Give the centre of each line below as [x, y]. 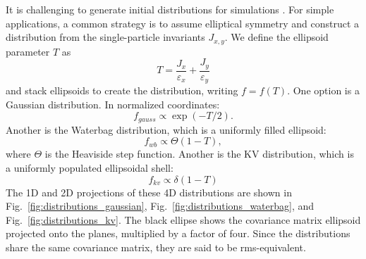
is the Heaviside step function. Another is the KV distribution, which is [199, 154]
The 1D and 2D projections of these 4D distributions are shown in [149, 192]
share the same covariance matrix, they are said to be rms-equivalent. [156, 247]
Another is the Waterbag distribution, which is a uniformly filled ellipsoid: [166, 129]
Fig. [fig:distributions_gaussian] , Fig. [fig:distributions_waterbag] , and [160, 206]
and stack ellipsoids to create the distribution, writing [122, 90]
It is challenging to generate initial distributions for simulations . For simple [170, 9]
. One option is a [323, 90]
